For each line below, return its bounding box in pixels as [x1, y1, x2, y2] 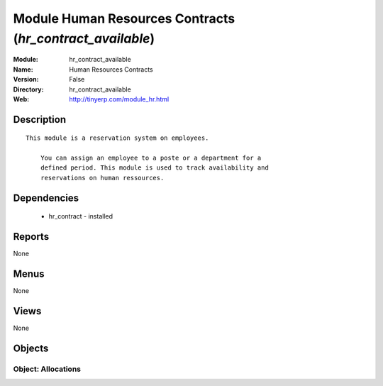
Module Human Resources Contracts [13, 11, 235, 26]
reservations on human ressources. [40, 174, 165, 182]
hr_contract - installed [48, 212, 113, 221]
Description [13, 114, 67, 126]
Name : [13, 65, 33, 74]
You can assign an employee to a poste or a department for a [40, 154, 262, 162]
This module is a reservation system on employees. [26, 134, 209, 142]
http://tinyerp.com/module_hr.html [69, 94, 170, 103]
